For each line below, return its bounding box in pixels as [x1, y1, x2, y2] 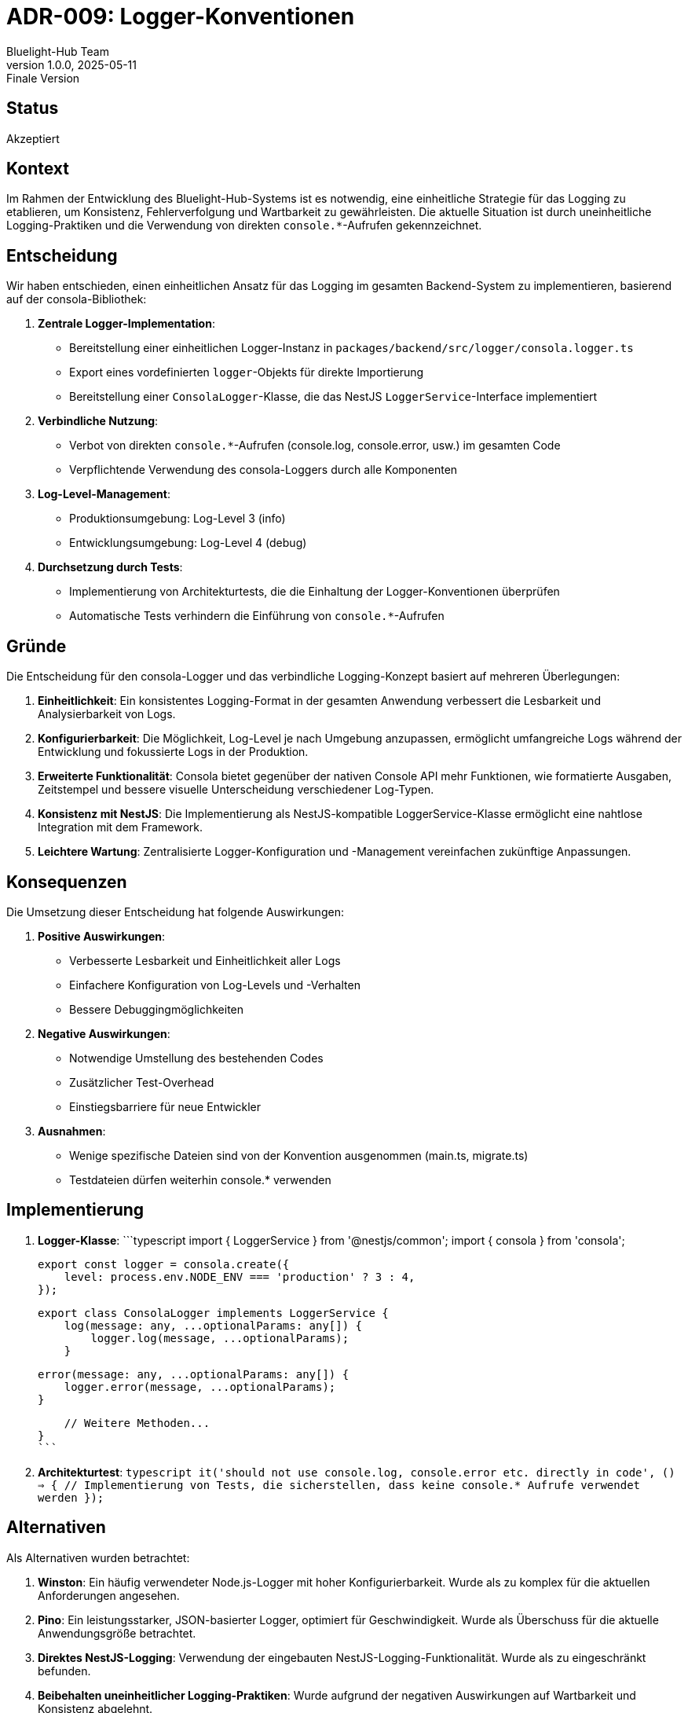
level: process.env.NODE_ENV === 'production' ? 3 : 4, [64, 1270, 415, 1283]
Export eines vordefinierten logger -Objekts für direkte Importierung [69, 365, 424, 380]
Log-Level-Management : [38, 487, 170, 501]
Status [6, 98, 59, 119]
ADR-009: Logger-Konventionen [6, 3, 355, 30]
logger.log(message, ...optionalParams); [90, 1331, 349, 1344]
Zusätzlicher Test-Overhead [69, 1075, 214, 1089]
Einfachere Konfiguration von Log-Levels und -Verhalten [69, 978, 360, 992]
